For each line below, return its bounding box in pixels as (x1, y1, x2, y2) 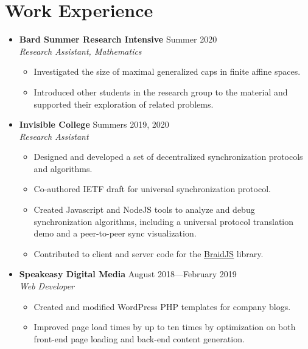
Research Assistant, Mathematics (19, 44, 142, 57)
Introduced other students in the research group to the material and (33, 85, 288, 98)
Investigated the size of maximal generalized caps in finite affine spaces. (33, 65, 301, 78)
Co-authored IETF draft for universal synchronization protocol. (33, 182, 271, 195)
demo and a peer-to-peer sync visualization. (33, 227, 197, 240)
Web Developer (19, 280, 75, 292)
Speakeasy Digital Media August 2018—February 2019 (19, 268, 237, 280)
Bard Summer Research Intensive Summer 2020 (19, 33, 217, 46)
